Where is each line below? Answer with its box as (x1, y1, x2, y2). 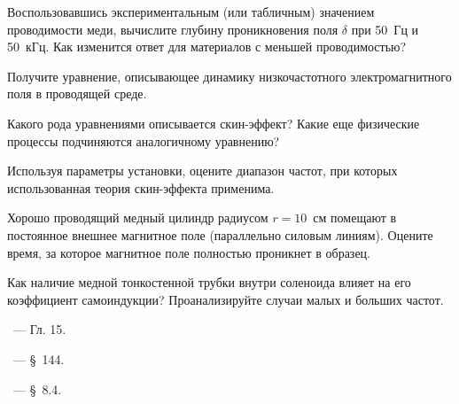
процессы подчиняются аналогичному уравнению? (7, 131, 280, 150)
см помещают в (313, 208, 397, 227)
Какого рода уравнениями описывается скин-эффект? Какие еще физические (7, 113, 420, 132)
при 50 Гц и (351, 19, 419, 38)
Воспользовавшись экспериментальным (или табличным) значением (7, 3, 375, 20)
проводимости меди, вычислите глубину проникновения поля (7, 19, 338, 38)
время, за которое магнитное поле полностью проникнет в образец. (7, 243, 370, 261)
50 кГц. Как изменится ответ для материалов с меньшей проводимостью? (7, 37, 407, 56)
